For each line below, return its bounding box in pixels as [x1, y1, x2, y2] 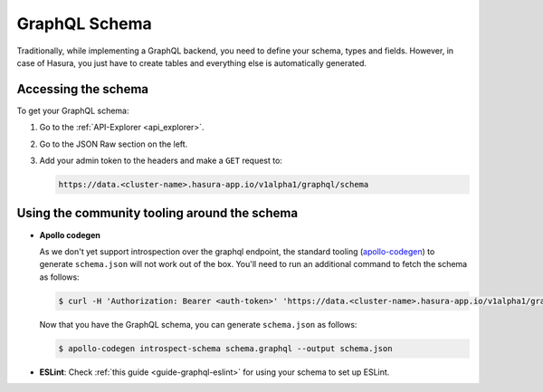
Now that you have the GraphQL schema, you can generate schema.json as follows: [39, 319, 357, 330]
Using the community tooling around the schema [16, 206, 299, 221]
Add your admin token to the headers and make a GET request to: [39, 155, 282, 167]
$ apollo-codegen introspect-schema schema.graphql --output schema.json [58, 343, 393, 353]
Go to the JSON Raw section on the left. [39, 139, 188, 149]
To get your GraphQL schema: [16, 105, 129, 116]
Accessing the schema [16, 81, 149, 97]
